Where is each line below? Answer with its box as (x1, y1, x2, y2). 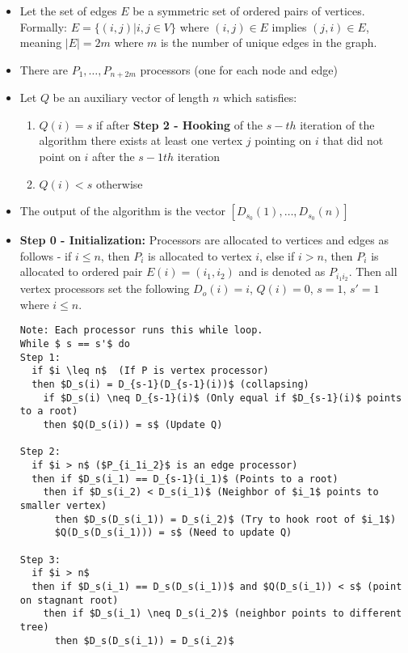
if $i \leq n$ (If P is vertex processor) (32, 365, 269, 377)
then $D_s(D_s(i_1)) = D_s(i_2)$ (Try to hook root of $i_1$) (54, 513, 397, 525)
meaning (19, 34, 62, 51)
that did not (322, 132, 384, 149)
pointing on (254, 132, 312, 149)
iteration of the (300, 116, 375, 133)
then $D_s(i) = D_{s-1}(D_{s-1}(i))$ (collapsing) (32, 379, 309, 391)
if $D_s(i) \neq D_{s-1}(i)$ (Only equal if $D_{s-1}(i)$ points (43, 392, 402, 404)
